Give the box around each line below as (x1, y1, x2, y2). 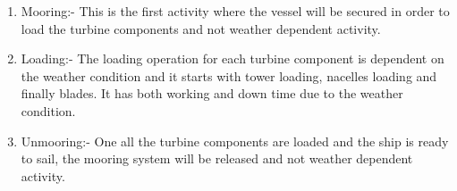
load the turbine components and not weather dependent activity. (21, 19, 381, 37)
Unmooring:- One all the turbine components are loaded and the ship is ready (21, 131, 449, 150)
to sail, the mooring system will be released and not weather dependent (21, 149, 413, 168)
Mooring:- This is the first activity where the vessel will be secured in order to (21, 2, 450, 20)
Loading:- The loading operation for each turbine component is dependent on (21, 49, 444, 68)
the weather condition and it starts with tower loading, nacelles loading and (21, 66, 437, 85)
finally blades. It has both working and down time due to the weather (21, 84, 403, 103)
